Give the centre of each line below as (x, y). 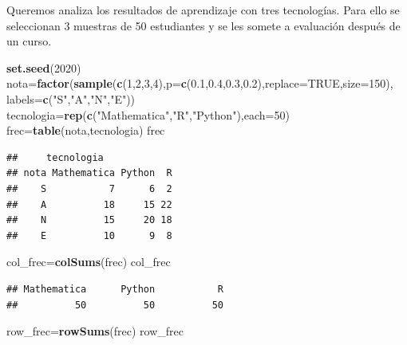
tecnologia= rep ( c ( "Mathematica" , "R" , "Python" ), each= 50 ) (148, 114)
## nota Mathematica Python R (89, 173)
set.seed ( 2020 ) (44, 67)
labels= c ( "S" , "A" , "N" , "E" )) (71, 98)
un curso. (29, 41)
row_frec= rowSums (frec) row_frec (95, 331)
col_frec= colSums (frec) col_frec (89, 262)
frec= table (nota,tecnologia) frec (86, 130)
